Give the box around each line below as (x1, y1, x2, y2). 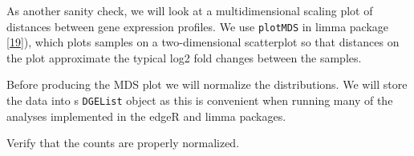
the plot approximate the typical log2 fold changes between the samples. (6, 49, 362, 66)
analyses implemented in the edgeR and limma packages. (6, 107, 286, 124)
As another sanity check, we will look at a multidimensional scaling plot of (6, 2, 373, 18)
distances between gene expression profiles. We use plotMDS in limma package (6, 18, 389, 34)
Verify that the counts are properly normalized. (6, 134, 240, 151)
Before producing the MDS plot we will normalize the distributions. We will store (6, 76, 408, 93)
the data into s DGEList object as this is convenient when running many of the (6, 92, 393, 109)
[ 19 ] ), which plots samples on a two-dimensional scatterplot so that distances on (6, 34, 400, 50)
